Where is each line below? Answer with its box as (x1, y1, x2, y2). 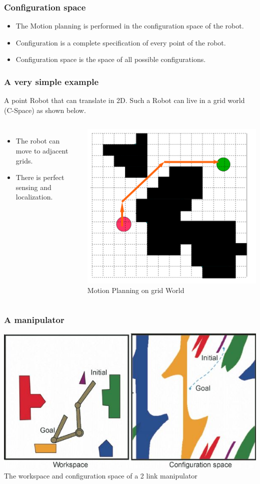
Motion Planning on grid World (87, 285, 184, 295)
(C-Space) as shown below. (4, 104, 86, 115)
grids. (15, 155, 33, 165)
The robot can (15, 135, 60, 146)
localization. (15, 191, 53, 202)
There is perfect (15, 172, 64, 182)
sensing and (15, 181, 51, 192)
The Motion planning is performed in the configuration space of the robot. (15, 20, 244, 31)
